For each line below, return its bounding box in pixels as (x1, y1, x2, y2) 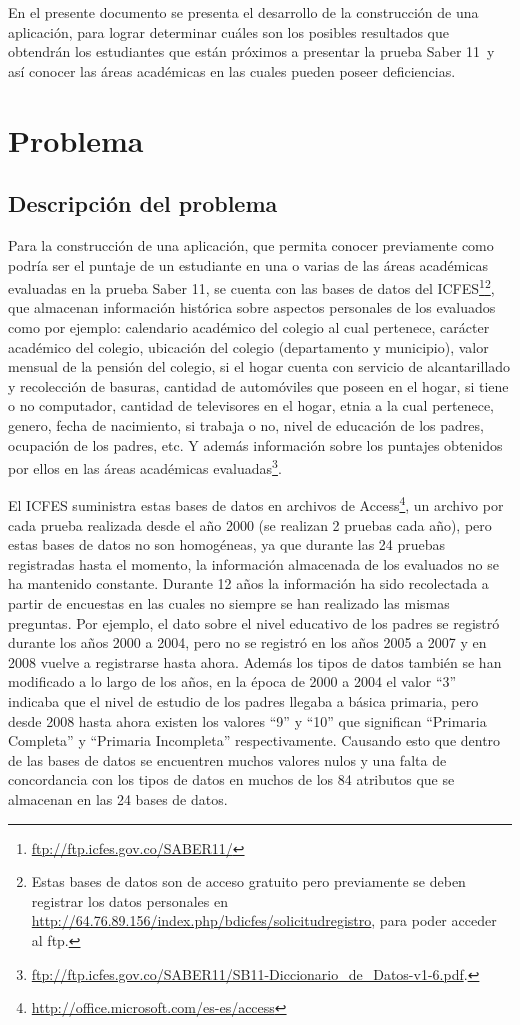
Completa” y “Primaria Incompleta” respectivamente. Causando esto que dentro (8, 730, 501, 751)
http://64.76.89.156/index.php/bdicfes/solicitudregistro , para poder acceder (31, 910, 497, 931)
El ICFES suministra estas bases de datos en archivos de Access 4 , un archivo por (8, 492, 504, 516)
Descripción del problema (8, 188, 278, 219)
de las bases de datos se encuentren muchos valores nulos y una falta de (8, 749, 447, 770)
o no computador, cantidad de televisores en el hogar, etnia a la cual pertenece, (8, 395, 495, 416)
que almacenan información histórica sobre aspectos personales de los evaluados (8, 297, 496, 318)
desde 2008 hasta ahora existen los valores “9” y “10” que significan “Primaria (8, 710, 487, 731)
